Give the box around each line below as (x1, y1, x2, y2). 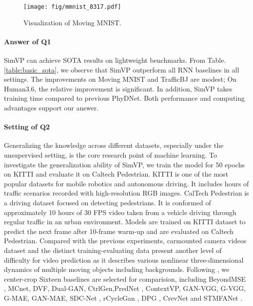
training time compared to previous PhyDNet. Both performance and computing (4, 93, 245, 103)
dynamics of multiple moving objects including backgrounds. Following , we (4, 264, 230, 274)
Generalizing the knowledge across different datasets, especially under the (4, 140, 224, 150)
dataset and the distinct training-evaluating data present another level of (4, 245, 222, 255)
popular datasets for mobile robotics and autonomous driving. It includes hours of (4, 178, 249, 188)
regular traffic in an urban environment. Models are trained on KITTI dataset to (4, 216, 246, 227)
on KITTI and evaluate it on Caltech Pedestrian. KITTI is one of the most (4, 169, 229, 179)
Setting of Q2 (4, 122, 50, 132)
